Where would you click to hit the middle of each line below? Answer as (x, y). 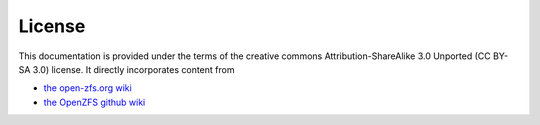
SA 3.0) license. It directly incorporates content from (126, 69)
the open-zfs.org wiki (87, 88)
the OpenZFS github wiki (94, 102)
